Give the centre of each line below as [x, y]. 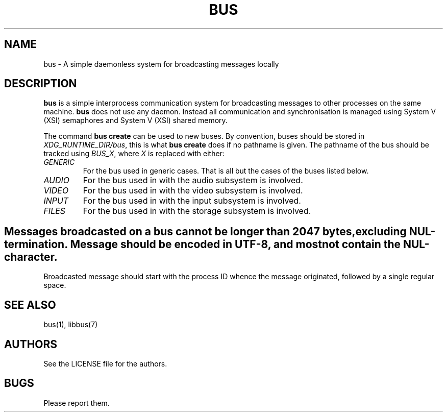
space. [55, 285]
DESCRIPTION [41, 84]
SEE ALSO [30, 305]
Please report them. [77, 403]
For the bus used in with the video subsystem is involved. [193, 191]
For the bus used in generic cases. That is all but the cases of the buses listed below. [226, 171]
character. [31, 257]
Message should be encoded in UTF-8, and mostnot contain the [235, 244]
